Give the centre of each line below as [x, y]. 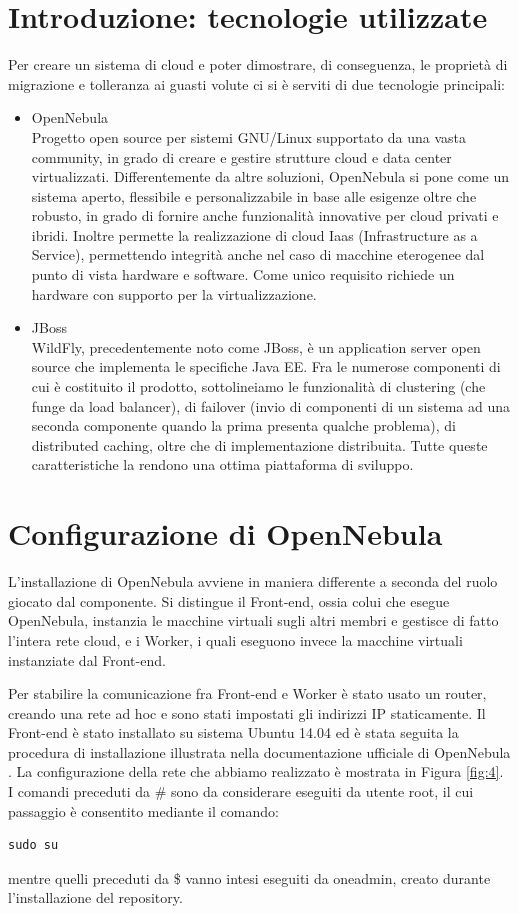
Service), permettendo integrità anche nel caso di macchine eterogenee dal [258, 254]
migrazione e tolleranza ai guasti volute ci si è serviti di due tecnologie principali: [256, 83]
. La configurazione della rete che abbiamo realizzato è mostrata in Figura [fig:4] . [256, 771]
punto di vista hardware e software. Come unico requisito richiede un [243, 274]
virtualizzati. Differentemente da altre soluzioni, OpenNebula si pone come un [270, 176]
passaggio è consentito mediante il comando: [143, 810]
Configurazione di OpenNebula [225, 533]
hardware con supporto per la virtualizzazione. [174, 293]
